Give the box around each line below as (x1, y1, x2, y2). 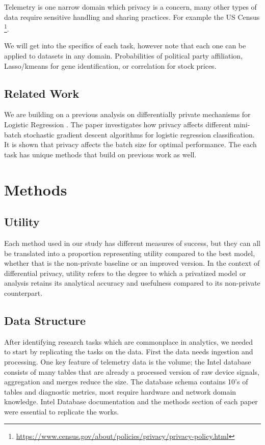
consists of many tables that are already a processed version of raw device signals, (4, 366, 259, 377)
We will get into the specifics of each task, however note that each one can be (4, 40, 246, 51)
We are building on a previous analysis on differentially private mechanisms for (4, 109, 251, 120)
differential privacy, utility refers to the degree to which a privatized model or (4, 267, 246, 278)
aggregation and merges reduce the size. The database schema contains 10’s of (4, 376, 248, 387)
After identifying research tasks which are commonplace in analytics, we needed (4, 336, 253, 347)
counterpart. (4, 287, 43, 298)
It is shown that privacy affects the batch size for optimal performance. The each (4, 139, 257, 150)
